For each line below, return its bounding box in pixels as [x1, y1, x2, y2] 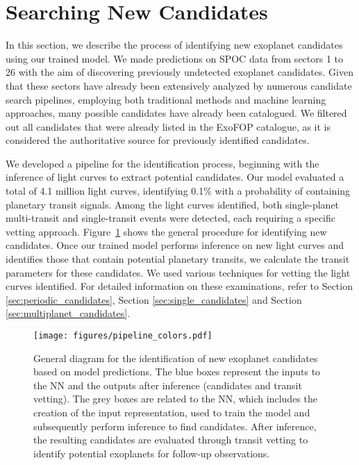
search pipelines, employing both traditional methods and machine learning [6, 92, 326, 106]
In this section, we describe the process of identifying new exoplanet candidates [6, 38, 343, 52]
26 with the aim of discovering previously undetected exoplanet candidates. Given [6, 65, 353, 79]
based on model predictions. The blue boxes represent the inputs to [33, 364, 321, 379]
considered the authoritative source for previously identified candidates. [6, 133, 310, 147]
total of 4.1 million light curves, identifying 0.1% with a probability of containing [6, 183, 351, 198]
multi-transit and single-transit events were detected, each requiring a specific [6, 211, 335, 225]
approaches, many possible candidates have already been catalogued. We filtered [6, 106, 347, 120]
